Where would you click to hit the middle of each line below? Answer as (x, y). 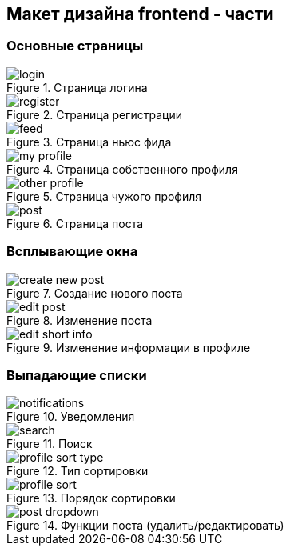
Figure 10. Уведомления (71, 417)
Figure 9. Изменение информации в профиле (129, 347)
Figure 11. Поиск (50, 444)
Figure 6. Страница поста (75, 223)
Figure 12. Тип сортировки (77, 471)
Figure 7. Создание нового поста (95, 293)
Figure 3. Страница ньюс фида (89, 142)
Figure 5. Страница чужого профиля (104, 196)
